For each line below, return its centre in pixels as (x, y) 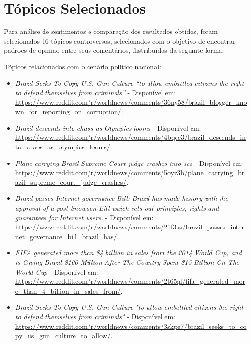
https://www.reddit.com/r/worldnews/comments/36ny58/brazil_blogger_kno (131, 102)
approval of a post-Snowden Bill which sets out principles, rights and (117, 208)
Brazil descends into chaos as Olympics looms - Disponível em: (108, 127)
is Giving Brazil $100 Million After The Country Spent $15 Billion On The (127, 262)
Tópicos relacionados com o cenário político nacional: (82, 66)
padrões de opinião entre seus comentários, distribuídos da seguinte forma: (114, 50)
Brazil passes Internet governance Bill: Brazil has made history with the (122, 198)
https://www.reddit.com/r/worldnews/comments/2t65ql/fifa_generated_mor (130, 281)
